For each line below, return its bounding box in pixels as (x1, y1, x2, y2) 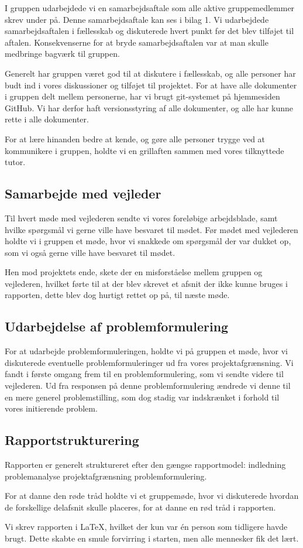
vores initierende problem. (5, 402, 98, 415)
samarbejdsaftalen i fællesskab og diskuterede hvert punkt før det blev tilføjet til (5, 25, 294, 37)
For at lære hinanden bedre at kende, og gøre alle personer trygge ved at (5, 132, 266, 145)
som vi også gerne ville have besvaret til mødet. (5, 246, 175, 258)
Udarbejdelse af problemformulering (5, 317, 229, 335)
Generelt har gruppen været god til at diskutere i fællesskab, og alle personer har (5, 67, 296, 79)
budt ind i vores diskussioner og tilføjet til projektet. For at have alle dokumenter (5, 78, 297, 91)
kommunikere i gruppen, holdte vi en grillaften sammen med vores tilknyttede (5, 144, 284, 156)
